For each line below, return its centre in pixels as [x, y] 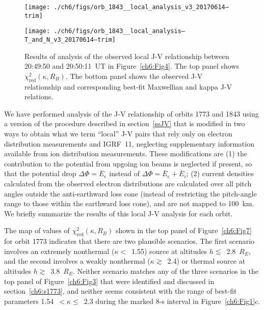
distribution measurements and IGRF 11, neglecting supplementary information [129, 143]
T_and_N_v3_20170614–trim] [70, 39]
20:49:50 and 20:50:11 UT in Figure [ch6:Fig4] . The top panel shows [132, 66]
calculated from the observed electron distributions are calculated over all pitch [128, 183]
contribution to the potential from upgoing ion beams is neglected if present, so [128, 163]
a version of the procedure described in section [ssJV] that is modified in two [125, 123]
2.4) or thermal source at [206, 261]
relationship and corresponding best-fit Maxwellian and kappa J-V [128, 86]
